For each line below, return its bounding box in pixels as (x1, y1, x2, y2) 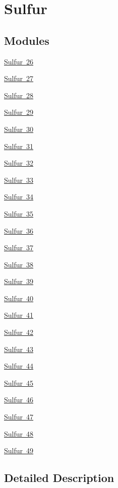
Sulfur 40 (4, 293, 34, 303)
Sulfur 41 (4, 310, 34, 320)
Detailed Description (4, 470, 114, 485)
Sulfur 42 (4, 327, 34, 337)
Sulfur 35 (4, 208, 34, 219)
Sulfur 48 (4, 428, 34, 439)
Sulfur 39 (4, 276, 34, 287)
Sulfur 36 (4, 225, 34, 236)
